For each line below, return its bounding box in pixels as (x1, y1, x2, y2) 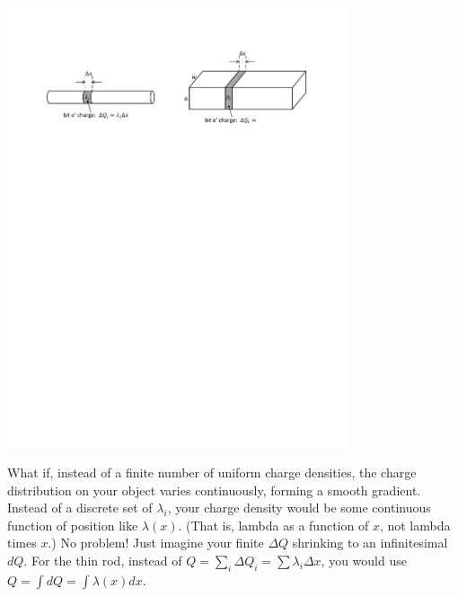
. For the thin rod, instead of (23, 550, 182, 569)
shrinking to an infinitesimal (292, 533, 448, 552)
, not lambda (379, 515, 451, 534)
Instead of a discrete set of (7, 498, 153, 517)
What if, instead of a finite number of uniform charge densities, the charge (7, 462, 417, 481)
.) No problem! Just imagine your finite (48, 533, 264, 552)
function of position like (7, 515, 138, 534)
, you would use (321, 550, 407, 569)
